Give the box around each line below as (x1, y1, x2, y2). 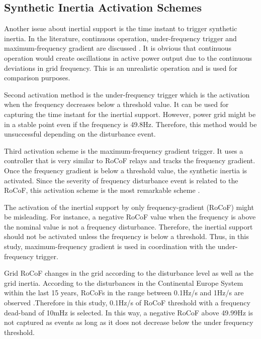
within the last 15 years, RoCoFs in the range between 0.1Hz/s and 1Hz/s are (4, 287, 244, 298)
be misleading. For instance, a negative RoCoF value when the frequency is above (4, 211, 256, 222)
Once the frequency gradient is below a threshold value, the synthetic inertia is (4, 165, 247, 175)
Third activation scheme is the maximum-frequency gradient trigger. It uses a (4, 145, 243, 156)
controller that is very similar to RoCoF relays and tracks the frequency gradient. (4, 155, 255, 166)
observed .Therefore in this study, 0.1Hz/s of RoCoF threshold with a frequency (4, 297, 250, 308)
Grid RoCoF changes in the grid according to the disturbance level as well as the (4, 268, 253, 278)
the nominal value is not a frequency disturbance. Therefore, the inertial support (4, 221, 253, 232)
